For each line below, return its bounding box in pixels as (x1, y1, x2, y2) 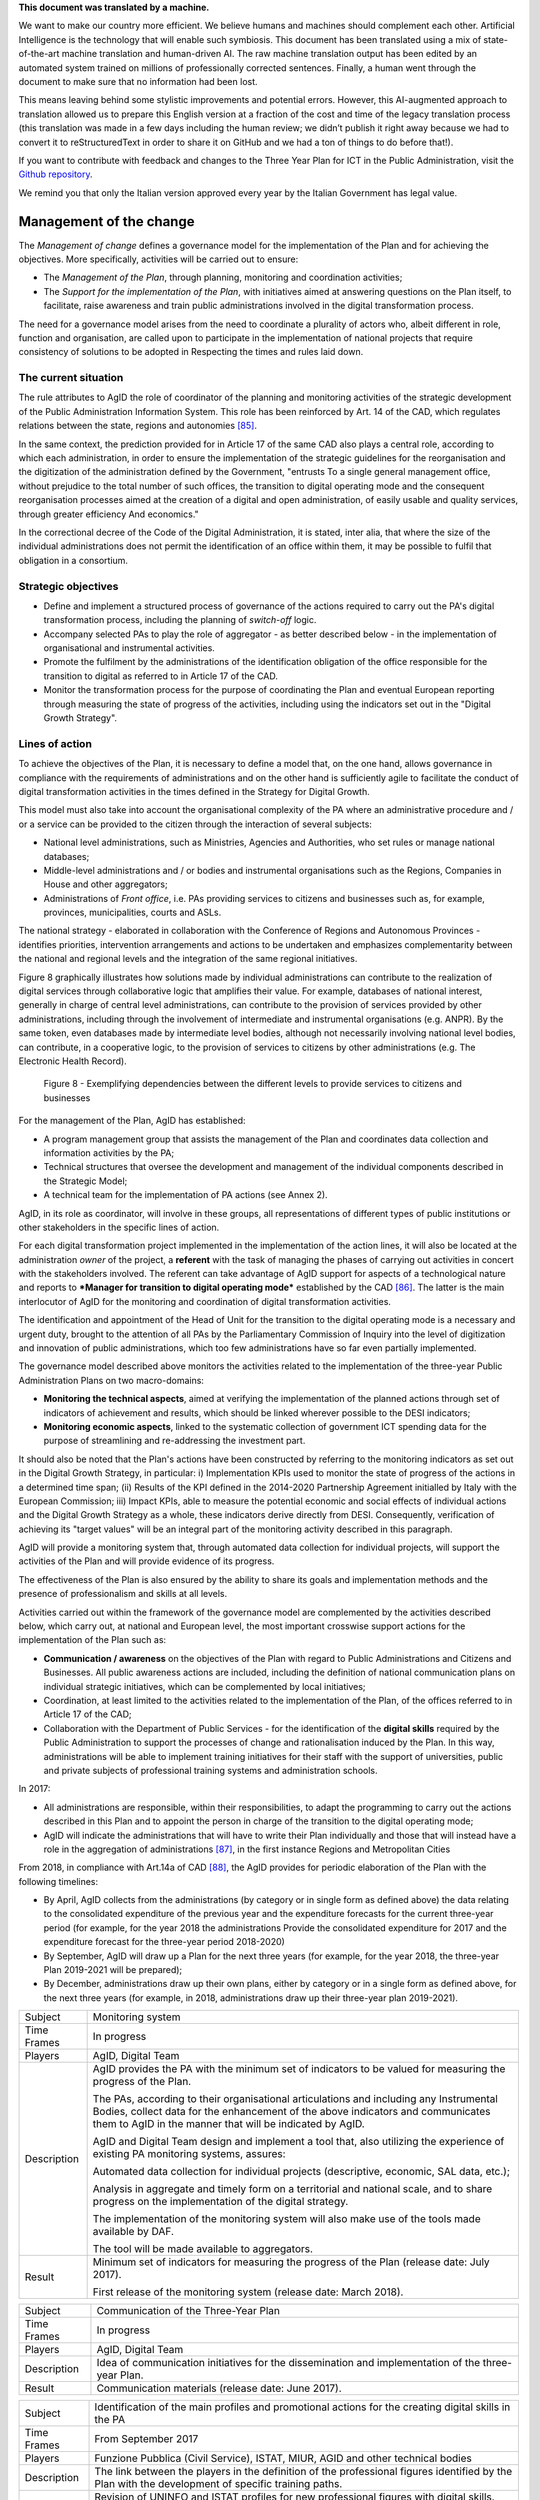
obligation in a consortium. (18, 554, 129, 566)
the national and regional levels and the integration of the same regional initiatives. (18, 953, 358, 965)
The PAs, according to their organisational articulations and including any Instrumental (92, 2092, 499, 2106)
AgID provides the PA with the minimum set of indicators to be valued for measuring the (92, 2062, 506, 2076)
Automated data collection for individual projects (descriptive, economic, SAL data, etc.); (92, 2165, 510, 2179)
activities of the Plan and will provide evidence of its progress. (18, 1555, 275, 1567)
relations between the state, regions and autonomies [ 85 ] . (18, 420, 257, 432)
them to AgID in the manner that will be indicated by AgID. (92, 2117, 365, 2131)
